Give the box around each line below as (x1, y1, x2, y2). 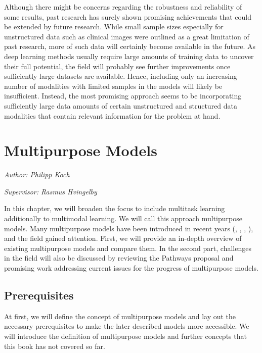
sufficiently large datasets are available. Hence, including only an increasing (4, 71, 237, 81)
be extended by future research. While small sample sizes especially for (4, 21, 224, 32)
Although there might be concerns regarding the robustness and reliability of (4, 2, 242, 12)
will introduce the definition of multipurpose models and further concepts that (4, 330, 247, 341)
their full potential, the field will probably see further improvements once (4, 61, 231, 71)
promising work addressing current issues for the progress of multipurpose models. (4, 263, 258, 273)
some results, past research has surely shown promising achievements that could (4, 11, 251, 22)
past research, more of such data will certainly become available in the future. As (4, 41, 256, 52)
